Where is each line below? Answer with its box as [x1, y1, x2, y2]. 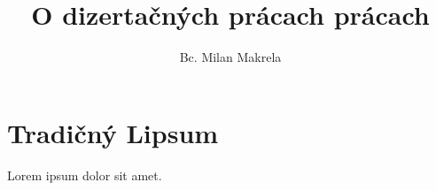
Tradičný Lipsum [7, 114, 219, 150]
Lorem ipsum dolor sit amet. [7, 165, 162, 184]
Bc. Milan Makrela [179, 48, 282, 66]
